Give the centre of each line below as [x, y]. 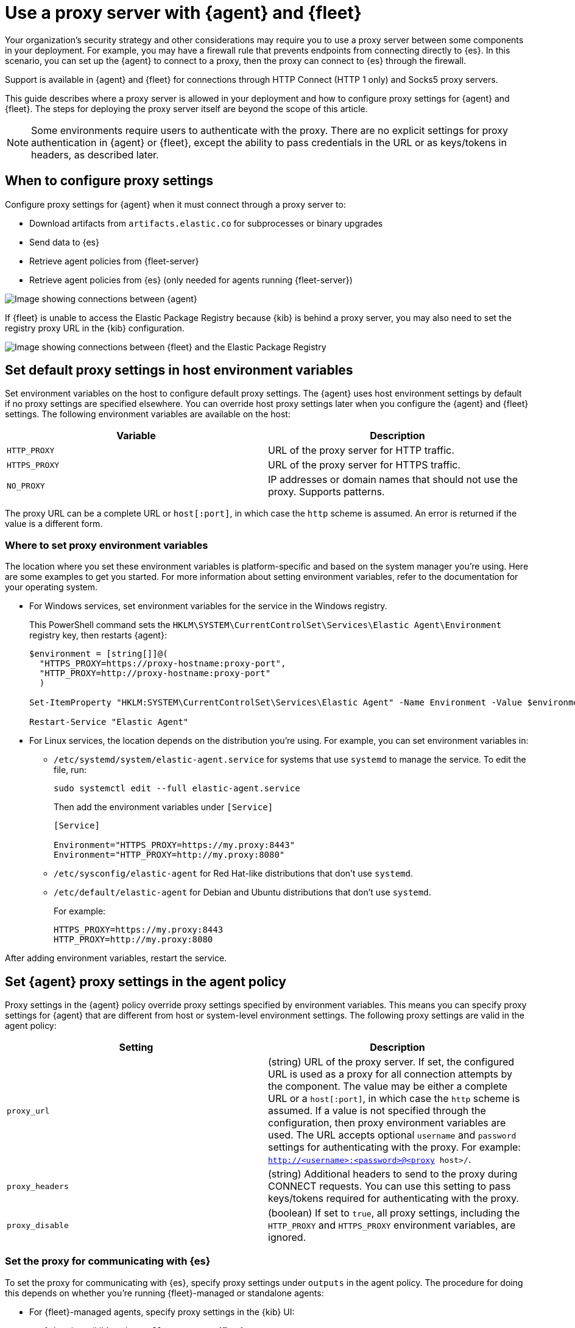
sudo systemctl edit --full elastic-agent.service [177, 789]
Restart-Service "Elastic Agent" [109, 722]
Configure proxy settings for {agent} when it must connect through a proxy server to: [175, 204]
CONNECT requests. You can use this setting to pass [390, 1186]
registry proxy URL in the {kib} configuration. [95, 328]
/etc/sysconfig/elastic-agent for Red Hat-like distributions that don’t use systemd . [234, 874]
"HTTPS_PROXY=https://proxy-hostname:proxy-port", [163, 664]
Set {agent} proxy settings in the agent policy [146, 981]
